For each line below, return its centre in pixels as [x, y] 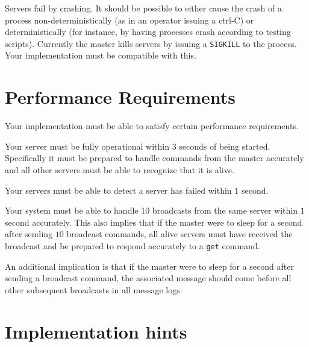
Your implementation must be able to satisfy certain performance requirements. [152, 126]
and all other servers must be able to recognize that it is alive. [120, 169]
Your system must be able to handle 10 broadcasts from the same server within [151, 210]
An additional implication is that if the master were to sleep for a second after [149, 266]
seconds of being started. [225, 146]
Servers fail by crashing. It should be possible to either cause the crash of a [143, 8]
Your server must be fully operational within [87, 146]
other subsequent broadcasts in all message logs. [94, 289]
